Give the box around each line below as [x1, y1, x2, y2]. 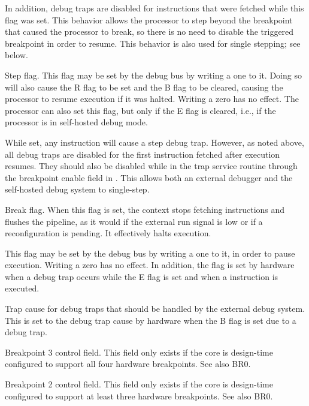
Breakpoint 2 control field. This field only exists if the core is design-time [5, 378, 273, 390]
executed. [5, 282, 40, 294]
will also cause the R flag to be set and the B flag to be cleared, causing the [5, 80, 283, 93]
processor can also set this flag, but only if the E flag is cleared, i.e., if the [5, 104, 276, 116]
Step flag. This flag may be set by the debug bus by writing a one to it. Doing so [5, 68, 302, 81]
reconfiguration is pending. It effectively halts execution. [5, 227, 211, 239]
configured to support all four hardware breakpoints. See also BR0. [5, 357, 251, 370]
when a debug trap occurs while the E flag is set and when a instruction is [5, 270, 278, 282]
